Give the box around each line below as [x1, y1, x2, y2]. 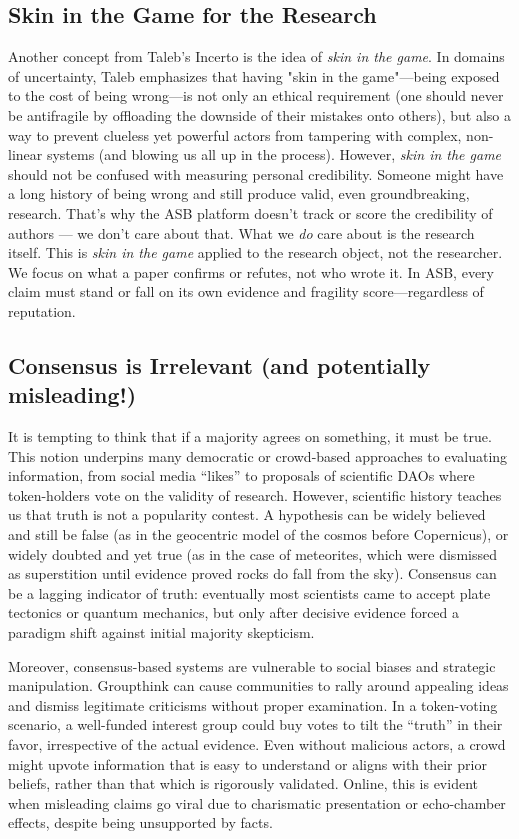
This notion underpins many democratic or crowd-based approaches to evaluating [8, 445, 508, 466]
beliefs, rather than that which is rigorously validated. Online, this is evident [8, 773, 478, 794]
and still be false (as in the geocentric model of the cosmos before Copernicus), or [8, 524, 509, 545]
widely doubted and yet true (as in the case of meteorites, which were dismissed [8, 543, 497, 564]
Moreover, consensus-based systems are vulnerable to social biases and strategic [8, 655, 496, 676]
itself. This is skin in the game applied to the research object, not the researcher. [8, 242, 503, 263]
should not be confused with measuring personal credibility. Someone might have [8, 163, 504, 184]
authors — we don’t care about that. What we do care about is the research [8, 222, 475, 243]
